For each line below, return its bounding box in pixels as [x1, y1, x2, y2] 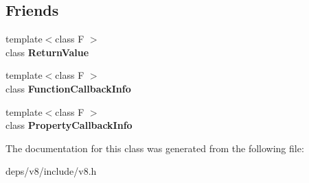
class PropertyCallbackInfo [5, 118, 133, 132]
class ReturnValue [5, 45, 89, 59]
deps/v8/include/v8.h [5, 164, 97, 178]
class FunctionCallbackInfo [5, 81, 131, 95]
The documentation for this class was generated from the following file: [5, 141, 304, 155]
